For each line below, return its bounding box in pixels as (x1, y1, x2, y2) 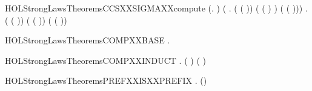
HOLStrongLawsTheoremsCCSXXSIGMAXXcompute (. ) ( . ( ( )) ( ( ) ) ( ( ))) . (5, 2, 308, 14)
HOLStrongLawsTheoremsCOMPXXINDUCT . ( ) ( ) (5, 54, 206, 66)
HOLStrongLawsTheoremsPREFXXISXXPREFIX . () (5, 74, 207, 87)
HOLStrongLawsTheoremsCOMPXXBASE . (5, 34, 170, 46)
